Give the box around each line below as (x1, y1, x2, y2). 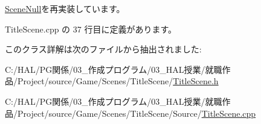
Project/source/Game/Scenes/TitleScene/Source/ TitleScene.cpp (17, 107, 256, 119)
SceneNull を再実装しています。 (5, 2, 125, 14)
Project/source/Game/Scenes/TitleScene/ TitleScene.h (17, 75, 219, 87)
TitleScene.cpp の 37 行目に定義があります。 (5, 22, 177, 35)
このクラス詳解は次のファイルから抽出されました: (5, 43, 202, 55)
